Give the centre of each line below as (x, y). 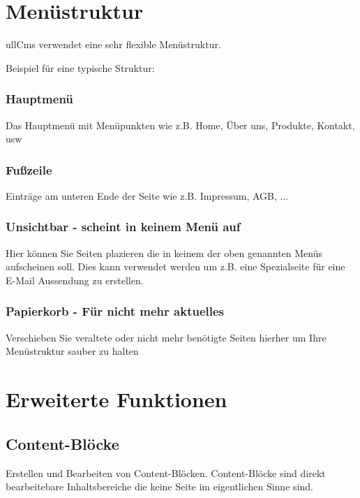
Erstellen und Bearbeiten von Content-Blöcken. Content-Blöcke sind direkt (166, 473)
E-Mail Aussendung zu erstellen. (75, 280)
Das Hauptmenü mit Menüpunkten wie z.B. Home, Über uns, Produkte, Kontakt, (180, 125)
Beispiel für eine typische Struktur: (80, 67)
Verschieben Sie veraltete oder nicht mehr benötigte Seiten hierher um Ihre (166, 337)
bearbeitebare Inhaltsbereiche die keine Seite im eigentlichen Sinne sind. (159, 486)
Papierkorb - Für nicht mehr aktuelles (115, 311)
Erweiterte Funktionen (117, 399)
